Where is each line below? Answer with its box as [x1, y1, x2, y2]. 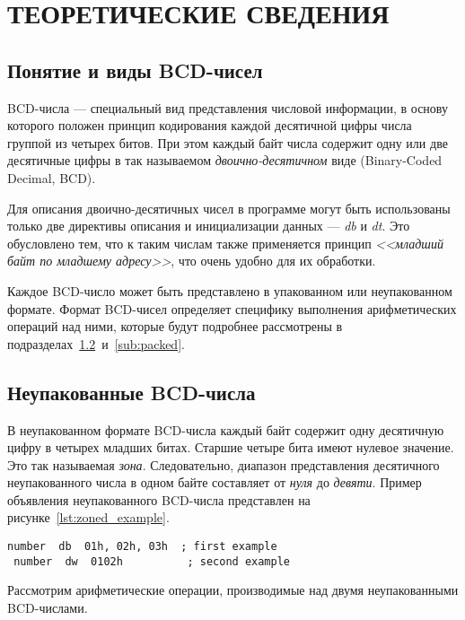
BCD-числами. [7, 598, 88, 616]
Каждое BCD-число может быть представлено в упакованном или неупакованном [7, 281, 452, 300]
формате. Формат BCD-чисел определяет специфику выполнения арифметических [7, 299, 457, 318]
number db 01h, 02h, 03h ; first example [7, 540, 277, 554]
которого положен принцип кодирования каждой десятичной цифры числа [7, 116, 412, 135]
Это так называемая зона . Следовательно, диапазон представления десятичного [7, 455, 440, 474]
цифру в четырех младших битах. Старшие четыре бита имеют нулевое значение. [7, 438, 454, 457]
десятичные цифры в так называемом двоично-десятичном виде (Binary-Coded [7, 151, 443, 170]
